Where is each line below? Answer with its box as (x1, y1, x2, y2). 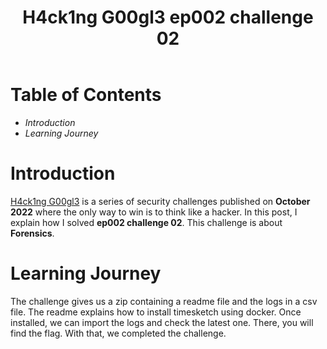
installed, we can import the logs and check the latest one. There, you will (10, 316, 314, 328)
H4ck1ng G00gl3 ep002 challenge (22, 6, 314, 29)
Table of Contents (10, 84, 162, 106)
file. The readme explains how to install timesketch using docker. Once (10, 306, 302, 318)
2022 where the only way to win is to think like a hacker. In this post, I (10, 206, 298, 218)
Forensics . (10, 227, 55, 239)
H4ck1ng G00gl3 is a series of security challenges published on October (10, 195, 311, 207)
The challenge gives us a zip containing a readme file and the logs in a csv (10, 295, 318, 307)
